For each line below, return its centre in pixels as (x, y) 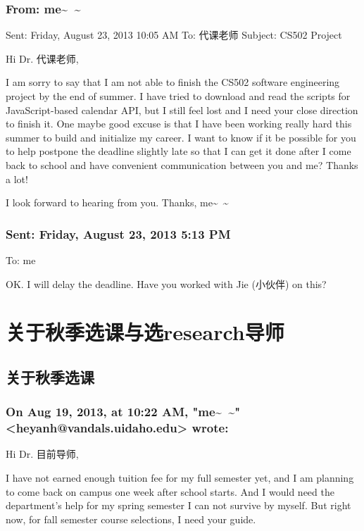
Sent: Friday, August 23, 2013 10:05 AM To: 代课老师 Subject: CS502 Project (174, 35)
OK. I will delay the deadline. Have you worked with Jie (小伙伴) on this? (166, 283)
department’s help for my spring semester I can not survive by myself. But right (178, 505)
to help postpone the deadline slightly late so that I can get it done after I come (178, 151)
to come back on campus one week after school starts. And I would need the (170, 491)
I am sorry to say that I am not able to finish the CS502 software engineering (173, 82)
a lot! (17, 179)
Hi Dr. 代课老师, (42, 58)
